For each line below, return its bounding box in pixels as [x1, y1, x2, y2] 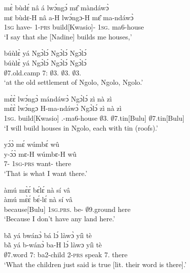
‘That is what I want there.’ [4, 168, 87, 178]
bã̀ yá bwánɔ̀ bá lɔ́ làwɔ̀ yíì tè [4, 230, 92, 240]
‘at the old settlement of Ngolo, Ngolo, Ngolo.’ [4, 77, 143, 87]
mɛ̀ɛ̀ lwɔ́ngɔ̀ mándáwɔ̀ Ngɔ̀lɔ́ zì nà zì [4, 93, 112, 103]
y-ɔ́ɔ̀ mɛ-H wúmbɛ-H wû [4, 148, 77, 159]
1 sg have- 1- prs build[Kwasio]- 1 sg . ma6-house [4, 22, 144, 32]
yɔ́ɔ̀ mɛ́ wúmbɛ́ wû [4, 139, 60, 149]
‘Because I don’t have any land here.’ [4, 213, 115, 224]
